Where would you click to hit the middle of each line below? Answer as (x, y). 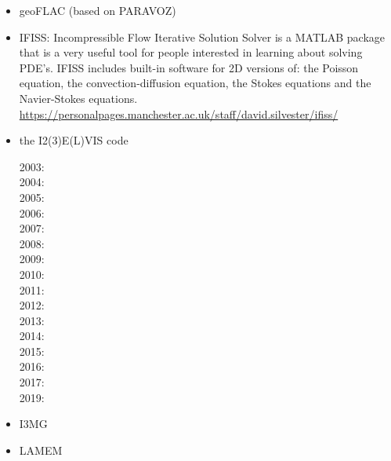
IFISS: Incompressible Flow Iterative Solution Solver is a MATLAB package (202, 37)
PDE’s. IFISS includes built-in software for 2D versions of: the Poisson (189, 67)
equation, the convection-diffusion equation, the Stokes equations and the (195, 83)
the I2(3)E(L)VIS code (74, 140)
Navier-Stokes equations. (78, 98)
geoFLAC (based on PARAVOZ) (98, 10)
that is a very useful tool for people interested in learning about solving (191, 52)
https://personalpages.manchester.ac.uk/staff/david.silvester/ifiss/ (179, 113)
